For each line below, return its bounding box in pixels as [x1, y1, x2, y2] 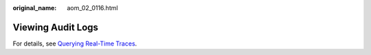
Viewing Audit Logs [12, 21, 99, 33]
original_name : [12, 4, 57, 12]
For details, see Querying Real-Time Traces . [12, 39, 137, 48]
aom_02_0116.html [67, 4, 118, 12]
